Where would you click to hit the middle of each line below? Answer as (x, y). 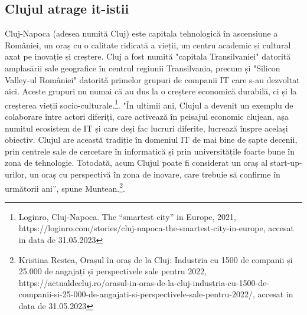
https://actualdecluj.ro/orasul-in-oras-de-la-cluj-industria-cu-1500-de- (144, 282)
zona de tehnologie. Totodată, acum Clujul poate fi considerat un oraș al (136, 163)
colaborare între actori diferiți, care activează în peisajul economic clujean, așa (147, 117)
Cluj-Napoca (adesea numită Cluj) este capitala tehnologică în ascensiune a (141, 33)
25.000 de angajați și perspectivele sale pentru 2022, (113, 271)
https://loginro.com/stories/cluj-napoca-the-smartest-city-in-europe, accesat (156, 228)
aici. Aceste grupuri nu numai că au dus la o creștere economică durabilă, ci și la (151, 91)
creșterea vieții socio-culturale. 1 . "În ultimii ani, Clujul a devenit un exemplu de (149, 104)
